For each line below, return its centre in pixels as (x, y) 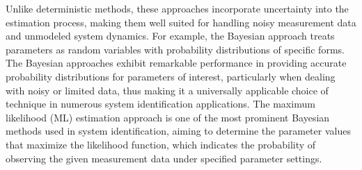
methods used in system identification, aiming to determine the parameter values (178, 131)
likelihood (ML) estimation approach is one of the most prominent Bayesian (168, 117)
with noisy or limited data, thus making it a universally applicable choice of (167, 90)
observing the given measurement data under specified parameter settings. (164, 158)
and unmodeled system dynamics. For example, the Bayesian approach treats (170, 36)
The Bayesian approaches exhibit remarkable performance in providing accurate (176, 63)
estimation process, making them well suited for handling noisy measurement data (181, 22)
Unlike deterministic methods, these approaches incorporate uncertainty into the (177, 8)
